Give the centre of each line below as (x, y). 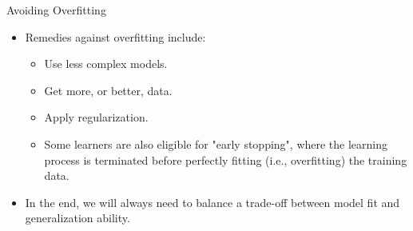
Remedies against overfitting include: (115, 36)
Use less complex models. (106, 64)
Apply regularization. (96, 117)
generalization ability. (77, 218)
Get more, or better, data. (108, 90)
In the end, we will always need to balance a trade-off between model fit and (212, 202)
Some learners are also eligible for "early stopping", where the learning (216, 143)
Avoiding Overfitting (56, 10)
